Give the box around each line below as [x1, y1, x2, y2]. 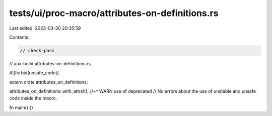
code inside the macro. [9, 95, 57, 101]
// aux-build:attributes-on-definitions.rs [9, 60, 91, 66]
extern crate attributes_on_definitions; [9, 79, 88, 85]
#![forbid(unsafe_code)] [9, 70, 59, 76]
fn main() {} [9, 104, 34, 110]
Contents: [9, 34, 30, 40]
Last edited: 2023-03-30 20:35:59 [9, 25, 81, 31]
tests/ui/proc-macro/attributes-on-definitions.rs [9, 8, 219, 19]
